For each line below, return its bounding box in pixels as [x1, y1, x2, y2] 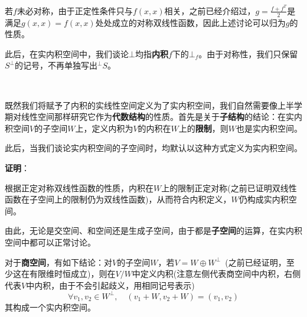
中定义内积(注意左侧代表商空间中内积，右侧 [132, 267, 301, 280]
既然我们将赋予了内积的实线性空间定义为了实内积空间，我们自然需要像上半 [5, 99, 294, 111]
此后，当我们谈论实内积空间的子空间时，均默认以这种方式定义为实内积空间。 [5, 142, 302, 154]
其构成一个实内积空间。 [5, 300, 96, 313]
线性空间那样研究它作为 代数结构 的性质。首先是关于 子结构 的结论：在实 [21, 110, 294, 123]
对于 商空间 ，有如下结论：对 [5, 256, 112, 268]
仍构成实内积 [239, 193, 289, 205]
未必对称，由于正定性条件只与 [17, 4, 133, 17]
